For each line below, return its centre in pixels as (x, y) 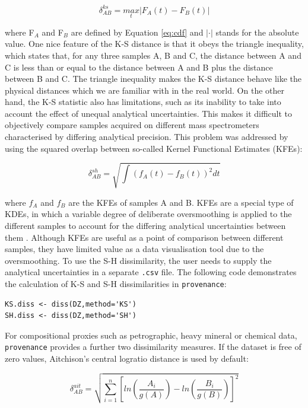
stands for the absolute (257, 32)
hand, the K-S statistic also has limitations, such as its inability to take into (143, 102)
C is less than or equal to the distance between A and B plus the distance (139, 67)
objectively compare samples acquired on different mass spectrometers (132, 125)
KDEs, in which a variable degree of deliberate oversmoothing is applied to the (148, 214)
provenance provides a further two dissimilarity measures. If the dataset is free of (153, 347)
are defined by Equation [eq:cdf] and (137, 32)
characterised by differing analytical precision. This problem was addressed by (147, 137)
